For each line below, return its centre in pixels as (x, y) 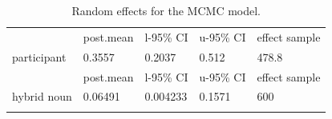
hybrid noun (42, 96)
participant (39, 56)
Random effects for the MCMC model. (166, 10)
